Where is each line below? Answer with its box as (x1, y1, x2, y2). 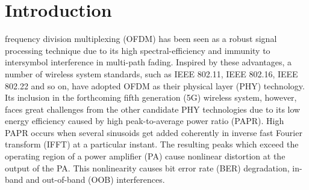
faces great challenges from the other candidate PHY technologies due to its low (5, 102, 301, 115)
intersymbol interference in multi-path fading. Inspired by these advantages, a (5, 56, 292, 68)
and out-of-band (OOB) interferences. (26, 173, 165, 186)
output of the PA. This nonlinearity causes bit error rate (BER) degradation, (5, 161, 290, 174)
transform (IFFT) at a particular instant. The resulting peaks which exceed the (5, 138, 299, 150)
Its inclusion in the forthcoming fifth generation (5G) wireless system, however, (5, 91, 297, 104)
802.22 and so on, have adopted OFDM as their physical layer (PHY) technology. (5, 79, 305, 92)
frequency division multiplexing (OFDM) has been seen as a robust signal (5, 32, 277, 45)
